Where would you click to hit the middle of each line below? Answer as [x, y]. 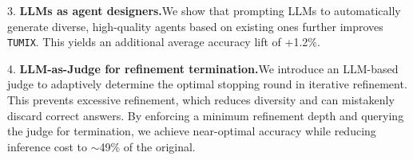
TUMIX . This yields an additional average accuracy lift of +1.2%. [164, 42]
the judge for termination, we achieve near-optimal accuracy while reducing [192, 131]
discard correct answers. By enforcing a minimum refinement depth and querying [206, 115]
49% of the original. [147, 146]
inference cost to [48, 146]
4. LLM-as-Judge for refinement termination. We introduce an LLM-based [203, 68]
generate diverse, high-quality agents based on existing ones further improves [195, 26]
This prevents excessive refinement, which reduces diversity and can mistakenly [201, 100]
